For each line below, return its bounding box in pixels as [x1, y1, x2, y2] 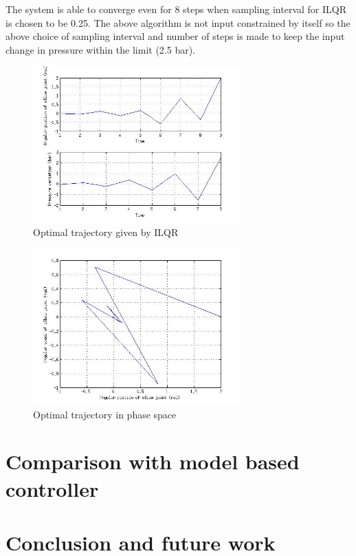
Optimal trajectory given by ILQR [33, 224, 179, 239]
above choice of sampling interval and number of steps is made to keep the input [5, 29, 345, 43]
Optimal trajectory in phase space [33, 407, 177, 421]
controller [5, 474, 99, 502]
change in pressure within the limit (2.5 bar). [5, 42, 196, 56]
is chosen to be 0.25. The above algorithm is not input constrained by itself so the [5, 15, 351, 30]
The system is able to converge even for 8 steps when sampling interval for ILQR [5, 2, 346, 16]
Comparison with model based [5, 447, 300, 475]
